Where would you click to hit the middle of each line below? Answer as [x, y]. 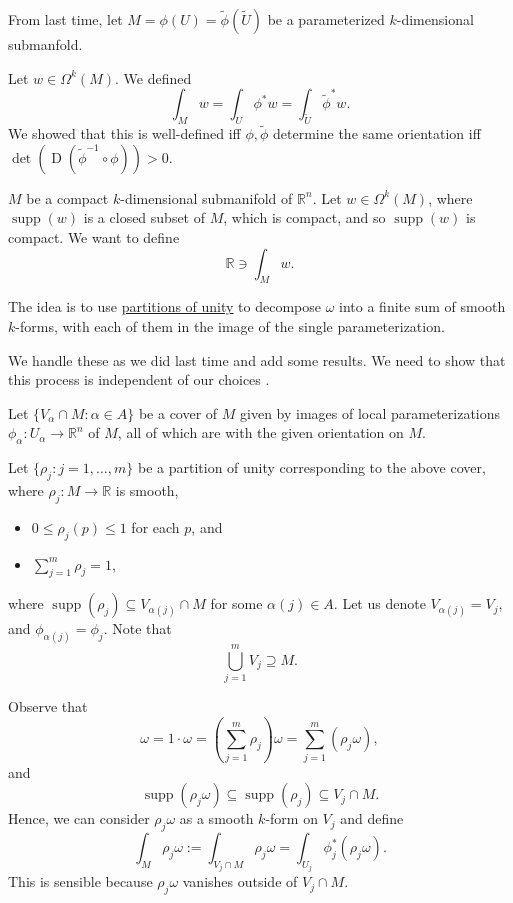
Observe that [48, 706]
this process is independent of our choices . [139, 379]
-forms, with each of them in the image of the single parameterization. [230, 325]
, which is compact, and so [304, 217]
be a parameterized [326, 19]
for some [236, 603]
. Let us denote [379, 603]
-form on [291, 818]
